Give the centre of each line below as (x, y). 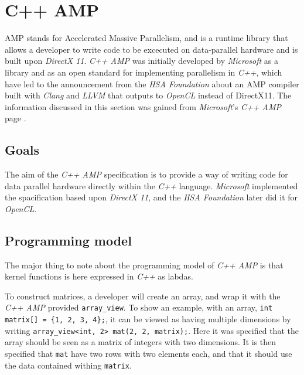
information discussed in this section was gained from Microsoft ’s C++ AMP (143, 106)
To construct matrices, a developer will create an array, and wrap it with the (143, 296)
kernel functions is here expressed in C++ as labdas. (99, 276)
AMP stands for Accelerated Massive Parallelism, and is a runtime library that (146, 38)
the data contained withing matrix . (68, 365)
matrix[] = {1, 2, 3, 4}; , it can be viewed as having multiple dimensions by (148, 319)
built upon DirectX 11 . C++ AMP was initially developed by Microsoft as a (142, 61)
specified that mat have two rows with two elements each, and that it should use (148, 353)
